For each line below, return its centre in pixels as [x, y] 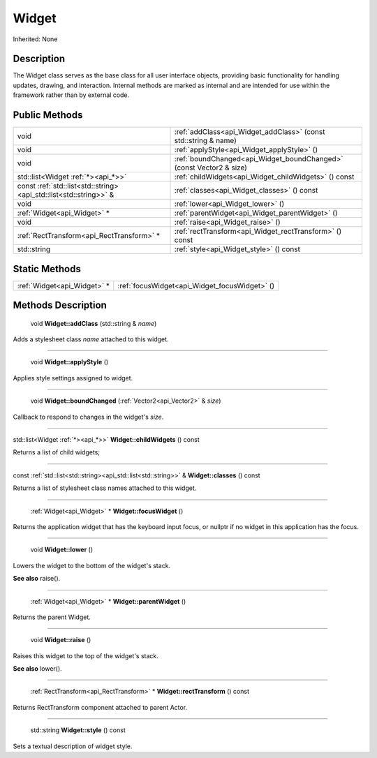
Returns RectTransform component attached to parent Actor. [100, 707]
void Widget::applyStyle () [69, 362]
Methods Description [60, 305]
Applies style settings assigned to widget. [73, 378]
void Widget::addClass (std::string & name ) [94, 323]
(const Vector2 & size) [211, 168]
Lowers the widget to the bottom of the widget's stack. [92, 565]
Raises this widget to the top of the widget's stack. [86, 655]
